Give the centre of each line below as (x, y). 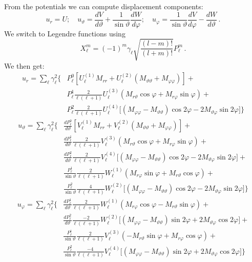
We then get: (24, 65)
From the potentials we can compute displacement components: (104, 6)
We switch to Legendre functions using (65, 33)
